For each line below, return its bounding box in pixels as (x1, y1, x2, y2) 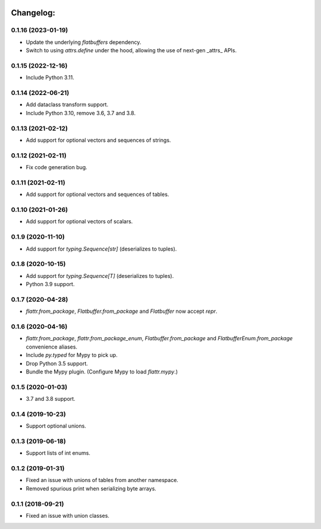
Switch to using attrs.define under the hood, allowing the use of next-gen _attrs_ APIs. (26, 47, 237, 54)
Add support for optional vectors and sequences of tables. (26, 191, 169, 198)
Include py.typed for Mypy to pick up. (26, 351, 118, 359)
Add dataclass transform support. (26, 101, 109, 108)
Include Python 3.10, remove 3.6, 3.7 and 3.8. (26, 109, 136, 116)
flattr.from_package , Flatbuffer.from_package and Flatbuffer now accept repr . (26, 308, 218, 315)
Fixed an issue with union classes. (26, 512, 110, 519)
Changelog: (11, 8, 56, 18)
